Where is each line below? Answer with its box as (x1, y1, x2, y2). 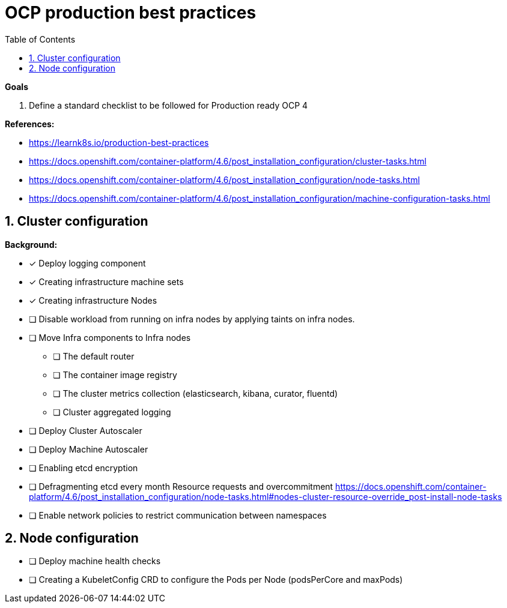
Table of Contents (5, 34, 76, 44)
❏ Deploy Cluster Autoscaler (29, 425, 142, 436)
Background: (5, 239, 58, 250)
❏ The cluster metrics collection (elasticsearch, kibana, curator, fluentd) (53, 388, 338, 399)
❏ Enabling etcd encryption (29, 462, 138, 473)
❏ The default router (53, 351, 135, 361)
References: (5, 118, 55, 129)
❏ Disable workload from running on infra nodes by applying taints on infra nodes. (29, 313, 355, 324)
